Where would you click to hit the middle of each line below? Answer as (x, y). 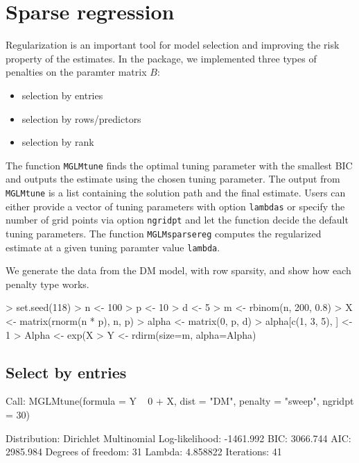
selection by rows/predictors (81, 118)
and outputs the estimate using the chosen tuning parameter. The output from (173, 179)
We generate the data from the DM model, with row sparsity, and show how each (178, 270)
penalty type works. (47, 284)
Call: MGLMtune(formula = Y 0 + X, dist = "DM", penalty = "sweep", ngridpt (180, 401)
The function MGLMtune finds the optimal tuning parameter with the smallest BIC (179, 165)
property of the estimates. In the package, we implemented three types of (161, 58)
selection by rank (58, 142)
